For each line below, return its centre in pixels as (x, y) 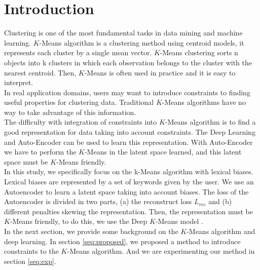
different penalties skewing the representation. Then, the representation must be (128, 211)
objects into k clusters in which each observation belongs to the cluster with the (128, 62)
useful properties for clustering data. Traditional (79, 102)
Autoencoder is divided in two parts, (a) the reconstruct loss (98, 201)
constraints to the (31, 251)
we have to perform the (40, 152)
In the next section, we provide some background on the (91, 231)
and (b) (220, 201)
